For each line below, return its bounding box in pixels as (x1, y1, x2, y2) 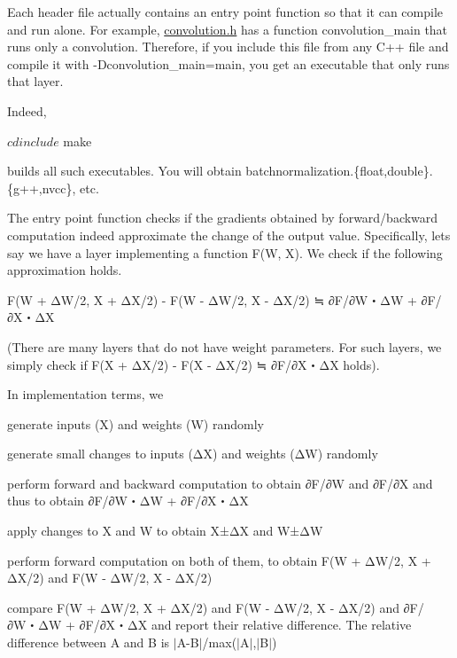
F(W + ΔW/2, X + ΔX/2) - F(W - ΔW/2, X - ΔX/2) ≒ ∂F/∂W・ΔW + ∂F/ (7, 290, 442, 309)
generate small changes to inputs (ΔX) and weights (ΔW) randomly (7, 444, 378, 463)
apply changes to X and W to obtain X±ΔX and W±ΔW (7, 521, 323, 540)
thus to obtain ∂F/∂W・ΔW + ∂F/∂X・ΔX (7, 491, 249, 510)
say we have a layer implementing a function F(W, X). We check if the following (7, 243, 443, 262)
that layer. (7, 72, 64, 90)
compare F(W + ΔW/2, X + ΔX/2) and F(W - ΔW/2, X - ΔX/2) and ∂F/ (7, 598, 424, 616)
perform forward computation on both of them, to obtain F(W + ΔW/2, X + (7, 551, 431, 569)
